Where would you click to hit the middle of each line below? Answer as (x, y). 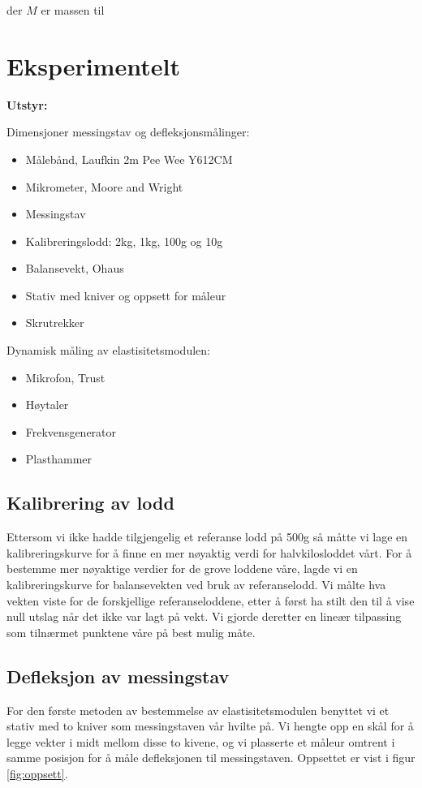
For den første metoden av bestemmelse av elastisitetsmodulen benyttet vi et (198, 710)
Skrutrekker (55, 323)
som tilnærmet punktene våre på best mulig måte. (131, 632)
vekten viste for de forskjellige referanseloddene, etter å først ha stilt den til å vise (211, 600)
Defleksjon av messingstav (118, 676)
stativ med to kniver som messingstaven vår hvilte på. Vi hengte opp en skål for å (210, 726)
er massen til (73, 10)
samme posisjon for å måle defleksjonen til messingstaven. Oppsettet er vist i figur (211, 758)
